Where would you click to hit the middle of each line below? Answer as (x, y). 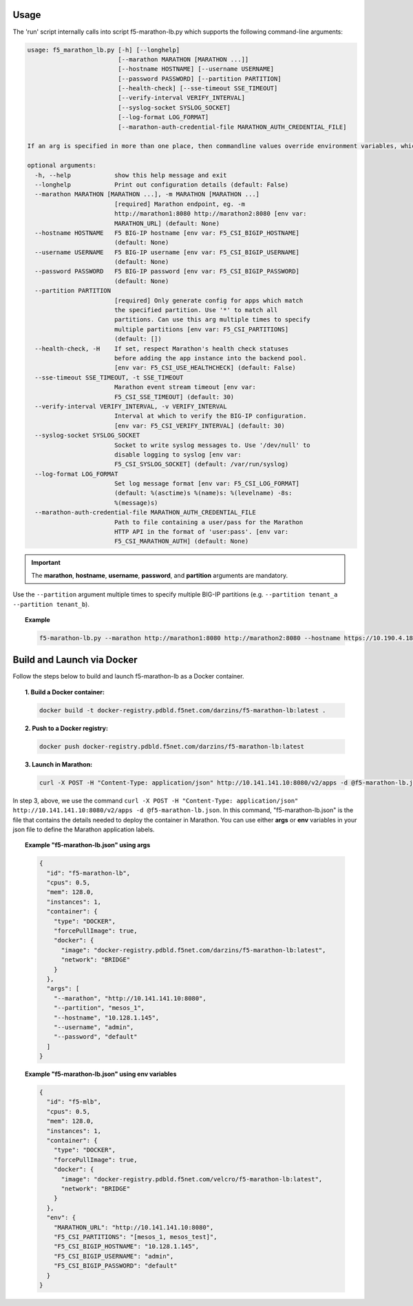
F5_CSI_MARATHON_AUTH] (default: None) (181, 541)
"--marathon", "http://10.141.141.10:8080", (130, 998)
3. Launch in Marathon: (59, 764)
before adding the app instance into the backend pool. (210, 358)
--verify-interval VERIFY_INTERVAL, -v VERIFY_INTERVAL (131, 406)
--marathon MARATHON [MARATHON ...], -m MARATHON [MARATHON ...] (147, 194)
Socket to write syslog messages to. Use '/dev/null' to (212, 445)
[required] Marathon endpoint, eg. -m (180, 204)
